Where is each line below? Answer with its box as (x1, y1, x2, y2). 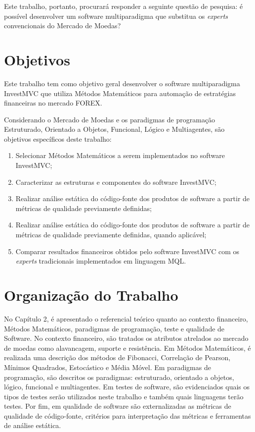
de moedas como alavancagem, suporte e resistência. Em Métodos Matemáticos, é (4, 342, 251, 353)
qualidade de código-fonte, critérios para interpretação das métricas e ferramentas (4, 410, 251, 421)
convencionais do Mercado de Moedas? (4, 20, 121, 31)
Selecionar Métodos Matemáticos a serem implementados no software (15, 150, 225, 161)
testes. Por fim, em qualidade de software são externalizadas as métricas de (4, 401, 231, 411)
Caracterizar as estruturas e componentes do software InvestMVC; (15, 176, 216, 187)
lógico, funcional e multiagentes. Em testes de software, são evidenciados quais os (4, 381, 250, 392)
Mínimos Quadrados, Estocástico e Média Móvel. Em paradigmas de (4, 362, 211, 372)
